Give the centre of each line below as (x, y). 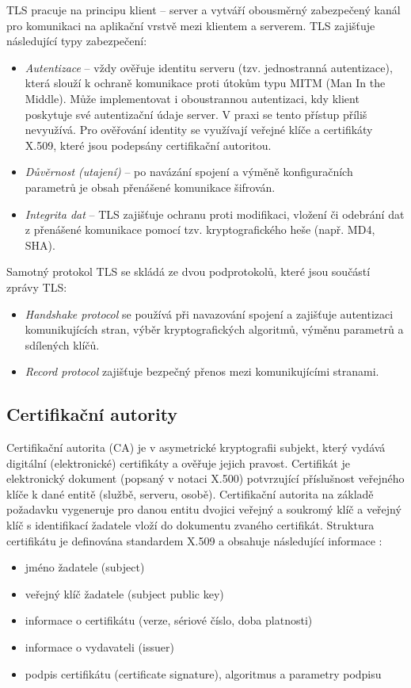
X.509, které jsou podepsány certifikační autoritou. (148, 145)
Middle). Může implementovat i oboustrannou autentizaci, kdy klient (192, 98)
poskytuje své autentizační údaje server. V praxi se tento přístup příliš (196, 114)
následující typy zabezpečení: (77, 41)
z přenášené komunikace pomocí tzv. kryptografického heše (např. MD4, (200, 229)
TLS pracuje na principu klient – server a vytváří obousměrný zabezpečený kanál (204, 10)
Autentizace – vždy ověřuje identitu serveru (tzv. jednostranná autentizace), (209, 67)
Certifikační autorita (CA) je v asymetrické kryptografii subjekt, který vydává (196, 447)
